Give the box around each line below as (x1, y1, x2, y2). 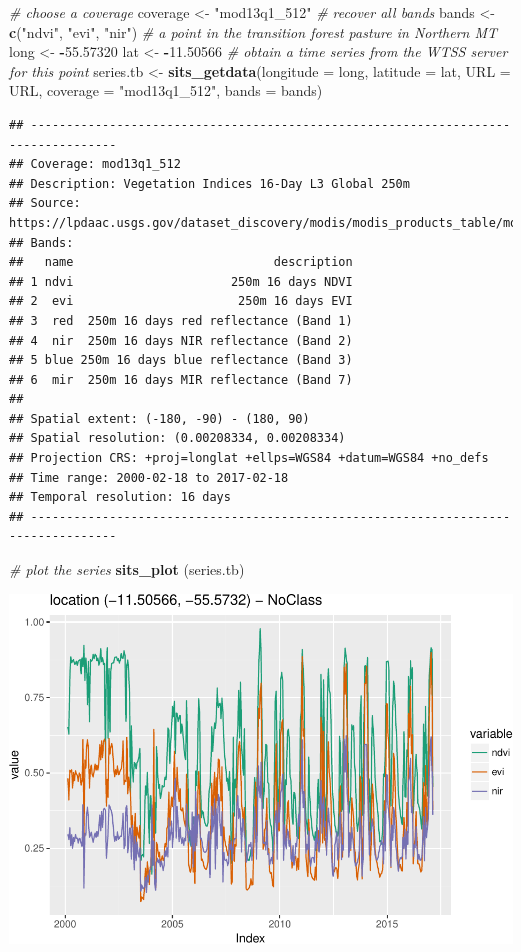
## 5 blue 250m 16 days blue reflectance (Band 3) (9, 353, 353, 368)
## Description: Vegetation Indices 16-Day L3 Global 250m (9, 176, 410, 191)
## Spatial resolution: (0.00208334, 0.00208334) (9, 431, 346, 446)
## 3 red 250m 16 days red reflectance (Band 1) (9, 313, 353, 328)
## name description (9, 255, 353, 270)
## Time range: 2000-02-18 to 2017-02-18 (9, 470, 289, 485)
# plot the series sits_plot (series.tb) (9, 559, 245, 580)
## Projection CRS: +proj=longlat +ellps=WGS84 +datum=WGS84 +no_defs (9, 451, 489, 466)
